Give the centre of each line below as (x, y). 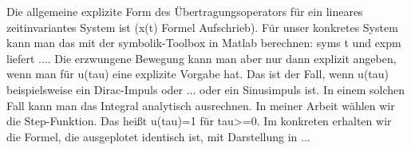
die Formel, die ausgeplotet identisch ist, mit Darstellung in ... (158, 136)
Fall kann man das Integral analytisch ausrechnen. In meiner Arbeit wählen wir (201, 105)
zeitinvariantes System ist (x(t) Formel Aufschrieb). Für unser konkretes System (202, 27)
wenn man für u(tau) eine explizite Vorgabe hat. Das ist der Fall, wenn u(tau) (198, 74)
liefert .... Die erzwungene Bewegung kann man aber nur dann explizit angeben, (202, 58)
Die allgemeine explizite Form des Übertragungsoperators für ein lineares (185, 11)
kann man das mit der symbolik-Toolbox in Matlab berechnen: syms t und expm (204, 43)
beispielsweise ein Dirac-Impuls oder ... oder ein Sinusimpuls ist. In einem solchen (206, 89)
